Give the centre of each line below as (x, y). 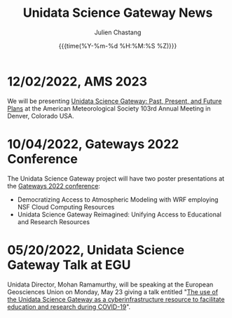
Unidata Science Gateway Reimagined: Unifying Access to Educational (120, 214)
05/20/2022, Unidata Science (96, 250)
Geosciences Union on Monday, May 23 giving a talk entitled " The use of (113, 291)
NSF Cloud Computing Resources (66, 207)
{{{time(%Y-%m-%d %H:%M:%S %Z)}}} (118, 46)
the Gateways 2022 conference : (54, 186)
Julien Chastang (118, 32)
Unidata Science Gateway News (118, 13)
